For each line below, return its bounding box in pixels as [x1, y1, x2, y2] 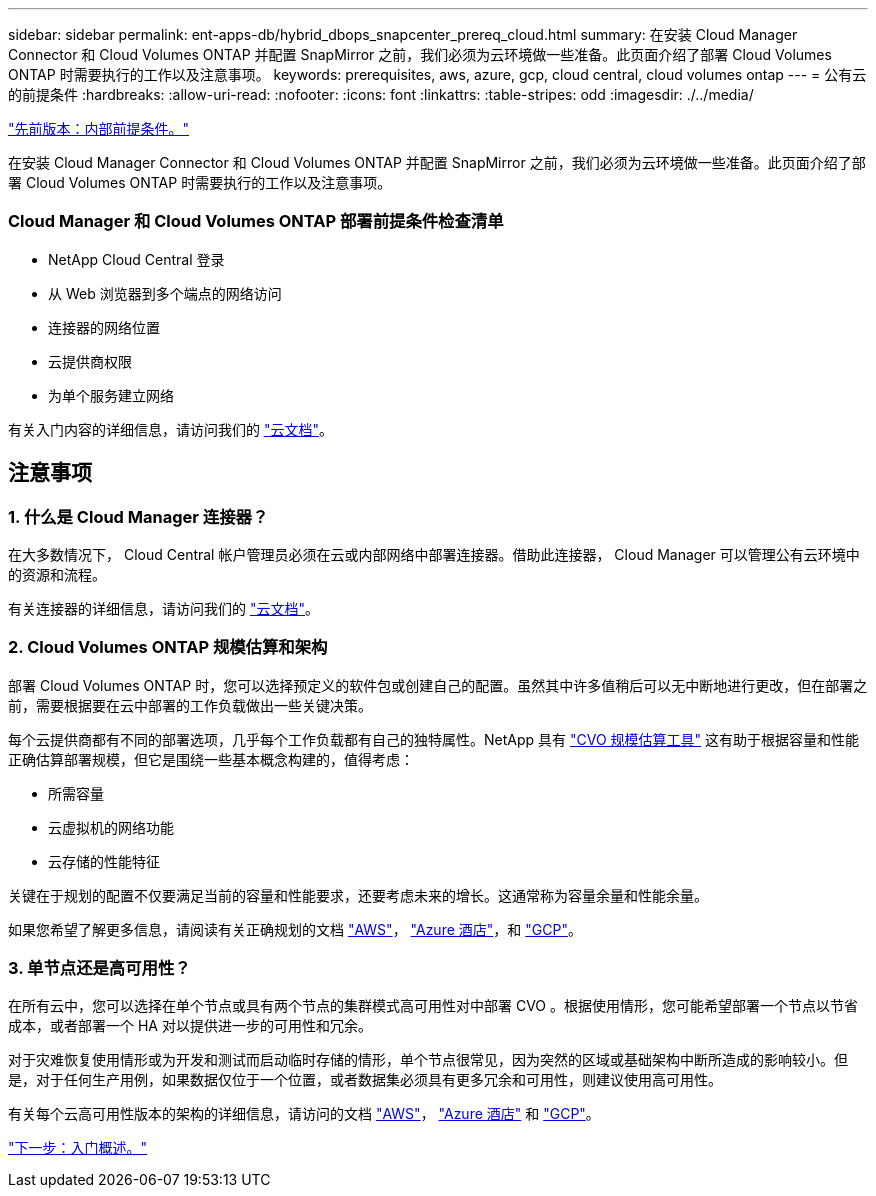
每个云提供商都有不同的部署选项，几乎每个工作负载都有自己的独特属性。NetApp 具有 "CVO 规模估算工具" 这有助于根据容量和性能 [8, 730, 860, 748]
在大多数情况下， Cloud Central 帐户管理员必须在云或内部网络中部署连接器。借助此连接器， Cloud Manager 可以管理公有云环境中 [8, 545, 860, 563]
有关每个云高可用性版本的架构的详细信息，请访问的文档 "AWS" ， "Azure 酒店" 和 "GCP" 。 [8, 1105, 600, 1123]
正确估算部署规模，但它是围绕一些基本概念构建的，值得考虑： [8, 750, 414, 768]
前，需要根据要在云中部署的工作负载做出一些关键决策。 [8, 696, 372, 714]
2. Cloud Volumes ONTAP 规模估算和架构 [8, 637, 328, 658]
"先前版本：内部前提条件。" [8, 120, 190, 137]
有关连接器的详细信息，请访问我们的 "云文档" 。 [8, 599, 319, 617]
